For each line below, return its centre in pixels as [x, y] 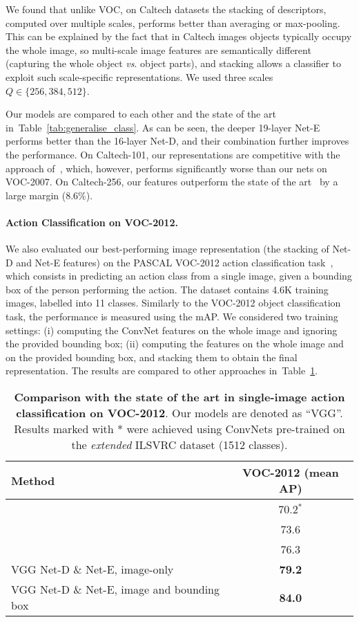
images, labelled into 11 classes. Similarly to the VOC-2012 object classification [173, 303]
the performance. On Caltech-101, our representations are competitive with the [173, 154]
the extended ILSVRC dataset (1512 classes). [179, 445]
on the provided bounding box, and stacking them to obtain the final [152, 357]
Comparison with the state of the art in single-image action [179, 397]
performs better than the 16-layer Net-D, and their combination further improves [177, 141]
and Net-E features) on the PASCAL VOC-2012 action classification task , [175, 262]
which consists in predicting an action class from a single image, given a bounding [179, 276]
